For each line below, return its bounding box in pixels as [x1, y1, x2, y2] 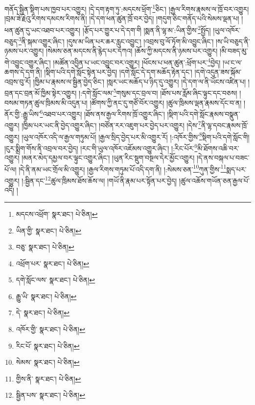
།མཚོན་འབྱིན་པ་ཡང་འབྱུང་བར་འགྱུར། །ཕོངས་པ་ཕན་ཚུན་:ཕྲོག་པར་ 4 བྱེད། [53, 55, 221, 67]
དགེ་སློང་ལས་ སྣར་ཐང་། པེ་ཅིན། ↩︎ [16, 275, 95, 285]
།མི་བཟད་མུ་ [220, 46, 248, 56]
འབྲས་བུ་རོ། [4, 76, 31, 86]
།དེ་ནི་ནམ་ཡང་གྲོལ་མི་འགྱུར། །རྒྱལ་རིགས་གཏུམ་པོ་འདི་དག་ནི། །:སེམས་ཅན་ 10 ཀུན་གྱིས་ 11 [19, 162, 227, 174]
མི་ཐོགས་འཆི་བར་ [197, 143, 239, 153]
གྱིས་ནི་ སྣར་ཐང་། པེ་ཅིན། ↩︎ [16, 373, 81, 383]
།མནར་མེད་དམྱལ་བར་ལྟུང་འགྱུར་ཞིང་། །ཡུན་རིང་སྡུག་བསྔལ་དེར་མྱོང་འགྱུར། [22, 152, 195, 163]
